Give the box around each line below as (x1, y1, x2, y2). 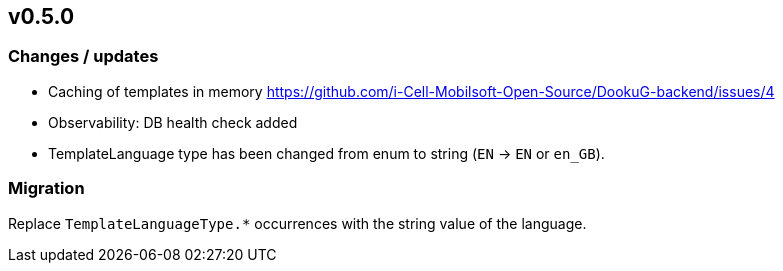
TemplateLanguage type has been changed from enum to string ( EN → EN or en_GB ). (48, 144, 605, 162)
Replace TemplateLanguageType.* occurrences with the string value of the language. (8, 214, 587, 232)
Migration (8, 178, 85, 199)
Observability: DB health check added (48, 113, 298, 131)
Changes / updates (8, 46, 159, 67)
